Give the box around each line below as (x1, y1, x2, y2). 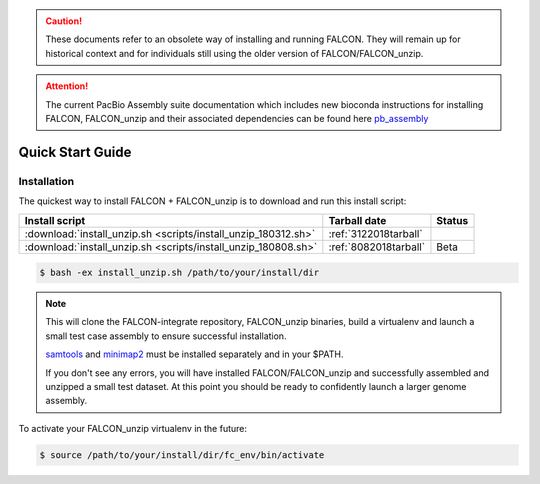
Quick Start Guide (18, 143, 132, 160)
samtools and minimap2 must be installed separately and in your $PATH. (45, 348, 344, 360)
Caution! (45, 15, 83, 27)
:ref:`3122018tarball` (328, 226, 424, 240)
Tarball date (328, 213, 387, 227)
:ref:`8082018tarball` (328, 240, 425, 254)
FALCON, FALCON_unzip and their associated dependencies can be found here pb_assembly (45, 112, 429, 124)
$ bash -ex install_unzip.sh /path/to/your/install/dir (39, 267, 320, 279)
